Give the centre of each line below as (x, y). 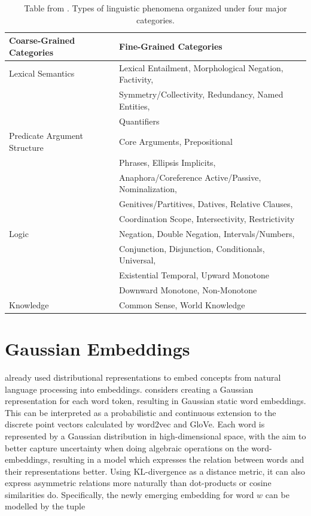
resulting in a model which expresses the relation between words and (179, 459)
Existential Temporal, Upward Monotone (194, 275)
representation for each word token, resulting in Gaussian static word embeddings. (155, 401)
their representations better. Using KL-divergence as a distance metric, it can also (155, 471)
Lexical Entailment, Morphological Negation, (201, 67)
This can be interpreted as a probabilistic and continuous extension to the (141, 412)
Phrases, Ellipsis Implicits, (167, 162)
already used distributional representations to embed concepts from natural (143, 377)
